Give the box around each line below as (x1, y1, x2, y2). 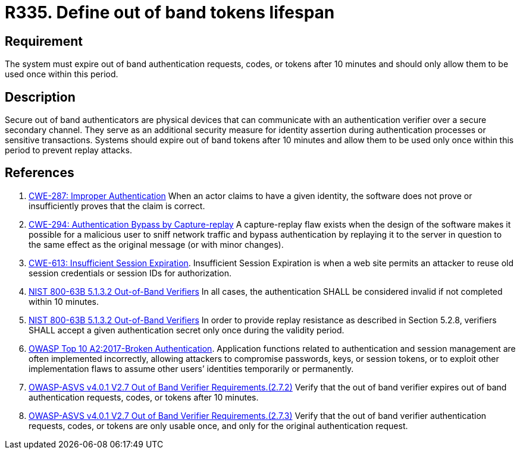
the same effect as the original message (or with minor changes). (29, 239, 284, 250)
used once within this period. (5, 69, 118, 80)
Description (5, 89, 76, 105)
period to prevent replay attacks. (5, 145, 132, 156)
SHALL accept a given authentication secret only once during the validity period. (29, 324, 344, 335)
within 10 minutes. (29, 296, 99, 307)
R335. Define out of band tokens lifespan (5, 2, 335, 23)
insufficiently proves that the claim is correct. (29, 200, 205, 211)
